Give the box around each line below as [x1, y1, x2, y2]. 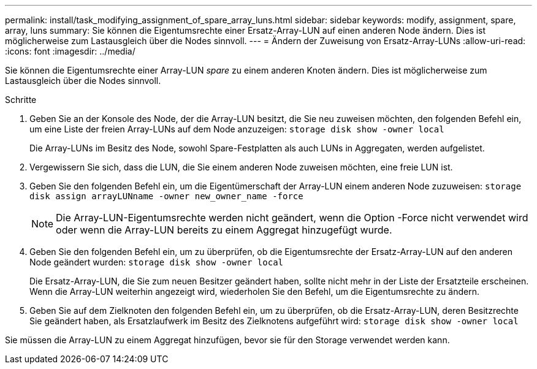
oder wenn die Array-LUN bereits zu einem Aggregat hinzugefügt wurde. [56, 224, 392, 236]
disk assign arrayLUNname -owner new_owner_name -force [29, 191, 303, 201]
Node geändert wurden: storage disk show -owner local [29, 257, 283, 267]
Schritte [5, 94, 37, 105]
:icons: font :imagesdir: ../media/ [5, 46, 135, 56]
